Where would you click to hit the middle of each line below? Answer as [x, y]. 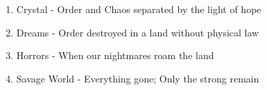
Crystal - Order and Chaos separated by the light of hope [139, 9]
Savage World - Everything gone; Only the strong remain [138, 78]
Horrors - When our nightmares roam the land [115, 55]
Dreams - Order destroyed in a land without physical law [138, 32]
